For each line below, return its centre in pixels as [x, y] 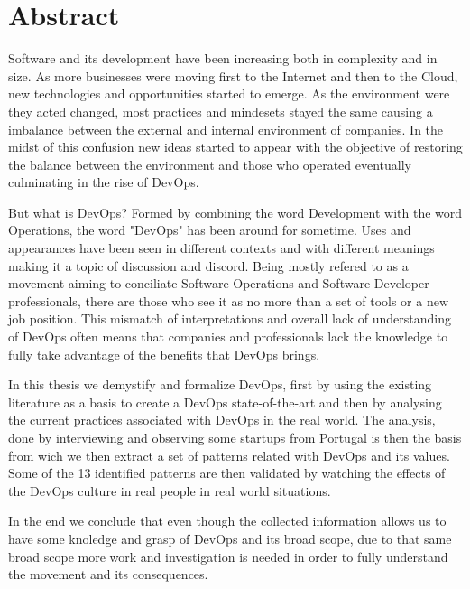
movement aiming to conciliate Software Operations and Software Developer [219, 283]
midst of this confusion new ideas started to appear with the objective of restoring [235, 147]
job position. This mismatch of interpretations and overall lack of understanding [230, 318]
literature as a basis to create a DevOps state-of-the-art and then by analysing [225, 402]
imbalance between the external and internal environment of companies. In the [226, 129]
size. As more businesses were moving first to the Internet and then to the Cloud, [233, 75]
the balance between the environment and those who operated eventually [210, 164]
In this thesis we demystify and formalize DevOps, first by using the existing [220, 384]
